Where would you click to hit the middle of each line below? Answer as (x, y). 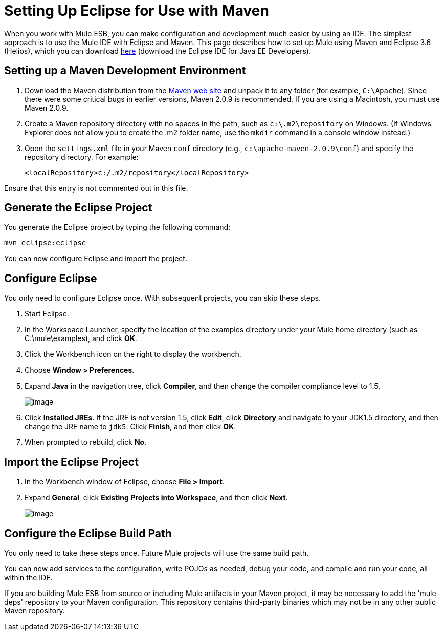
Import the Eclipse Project (71, 462)
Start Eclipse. (47, 314)
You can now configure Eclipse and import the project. (96, 259)
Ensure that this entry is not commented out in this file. (96, 188)
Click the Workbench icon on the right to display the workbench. (133, 354)
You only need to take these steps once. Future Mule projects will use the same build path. (157, 553)
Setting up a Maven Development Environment (125, 71)
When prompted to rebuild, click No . (86, 442)
